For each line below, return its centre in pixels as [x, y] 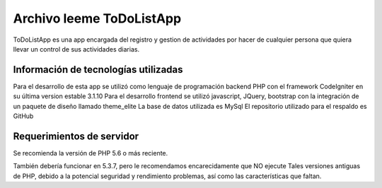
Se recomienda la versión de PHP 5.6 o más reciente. [91, 153]
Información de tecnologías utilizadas [98, 70]
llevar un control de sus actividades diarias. [76, 49]
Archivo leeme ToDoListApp [97, 18]
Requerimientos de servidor [76, 136]
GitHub [23, 116]
